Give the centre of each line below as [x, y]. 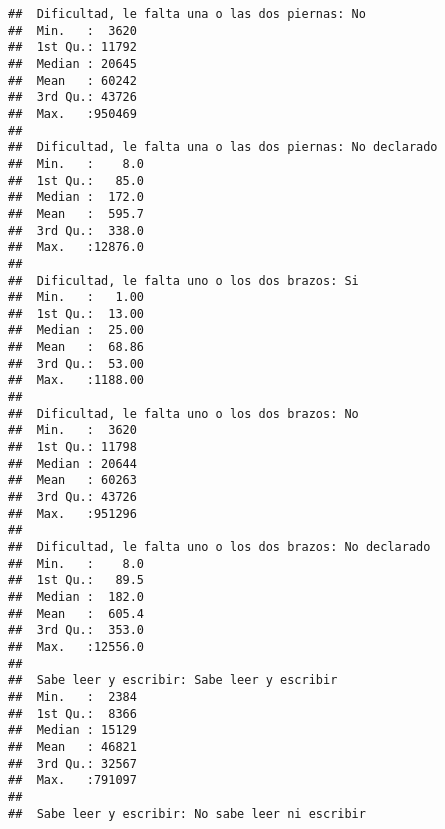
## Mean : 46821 [72, 746]
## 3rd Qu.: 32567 [72, 763]
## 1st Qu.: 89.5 [76, 580]
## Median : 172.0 [76, 197]
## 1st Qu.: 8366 [72, 713]
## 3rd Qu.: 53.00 [76, 363]
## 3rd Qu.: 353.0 [76, 630]
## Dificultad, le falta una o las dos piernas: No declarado [223, 147]
